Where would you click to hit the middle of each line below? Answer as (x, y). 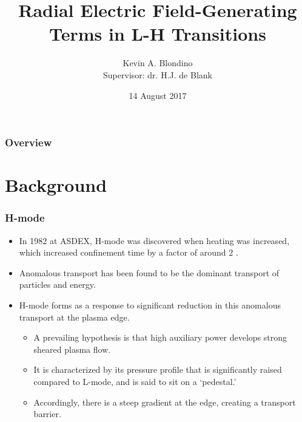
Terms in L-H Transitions (158, 34)
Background (56, 185)
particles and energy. (57, 284)
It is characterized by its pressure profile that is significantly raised (158, 369)
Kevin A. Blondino (158, 63)
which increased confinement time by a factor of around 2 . (129, 252)
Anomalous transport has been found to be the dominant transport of (149, 272)
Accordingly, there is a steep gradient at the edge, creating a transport (165, 402)
